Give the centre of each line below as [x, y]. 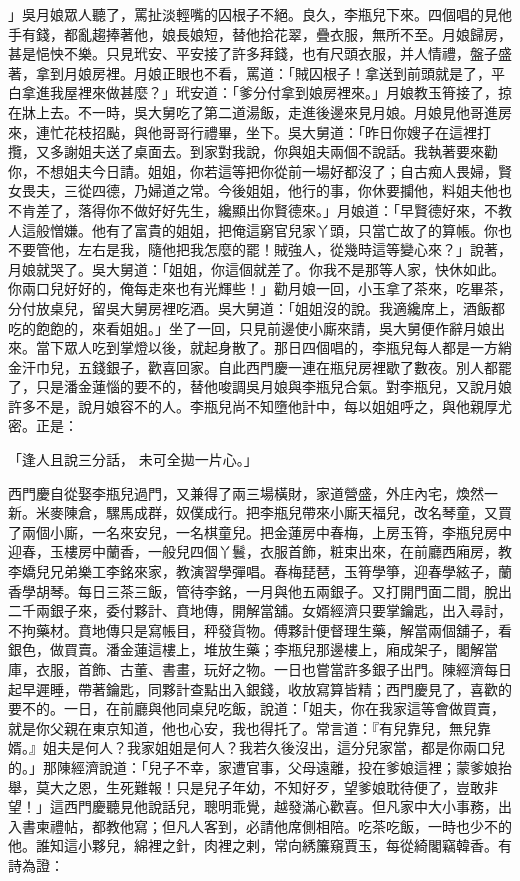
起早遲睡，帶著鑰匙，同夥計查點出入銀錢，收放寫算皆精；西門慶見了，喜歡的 [260, 688]
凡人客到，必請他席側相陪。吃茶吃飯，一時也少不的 [343, 825]
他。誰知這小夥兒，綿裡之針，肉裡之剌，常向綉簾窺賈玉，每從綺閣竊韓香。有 [260, 845]
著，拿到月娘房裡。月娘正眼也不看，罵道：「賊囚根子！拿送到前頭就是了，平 [256, 72]
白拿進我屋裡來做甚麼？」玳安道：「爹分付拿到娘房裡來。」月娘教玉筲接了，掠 [260, 92]
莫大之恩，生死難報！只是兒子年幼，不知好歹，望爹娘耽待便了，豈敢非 [266, 786]
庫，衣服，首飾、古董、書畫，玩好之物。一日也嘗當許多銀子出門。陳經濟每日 [260, 669]
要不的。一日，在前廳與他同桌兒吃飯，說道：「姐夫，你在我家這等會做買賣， [256, 708]
